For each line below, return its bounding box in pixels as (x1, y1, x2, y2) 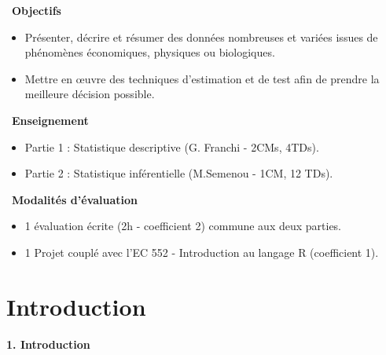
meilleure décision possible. (24, 86, 155, 102)
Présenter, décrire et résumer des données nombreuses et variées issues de (24, 28, 378, 45)
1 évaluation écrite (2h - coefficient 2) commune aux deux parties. (24, 218, 342, 234)
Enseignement (12, 112, 89, 128)
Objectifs (12, 2, 61, 18)
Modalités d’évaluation (12, 191, 138, 207)
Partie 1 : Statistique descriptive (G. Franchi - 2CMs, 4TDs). (24, 138, 319, 155)
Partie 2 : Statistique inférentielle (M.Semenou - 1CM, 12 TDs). (24, 165, 333, 181)
